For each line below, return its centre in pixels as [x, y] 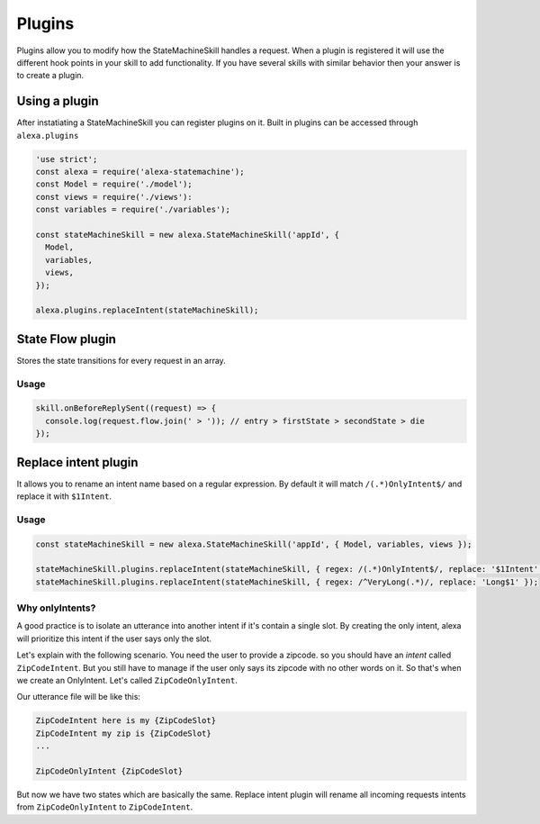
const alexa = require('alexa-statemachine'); [140, 172]
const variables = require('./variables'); [133, 210]
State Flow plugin [67, 339]
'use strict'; [67, 159]
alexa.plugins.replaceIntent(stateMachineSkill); [147, 310]
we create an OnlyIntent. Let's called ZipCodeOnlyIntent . [127, 681]
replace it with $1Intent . [64, 496]
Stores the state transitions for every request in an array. [121, 360]
